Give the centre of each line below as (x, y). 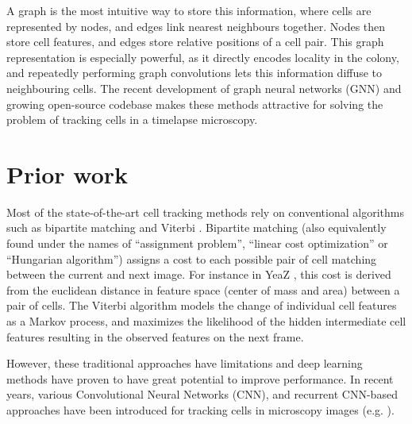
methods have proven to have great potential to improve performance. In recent (200, 378)
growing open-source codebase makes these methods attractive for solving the (195, 104)
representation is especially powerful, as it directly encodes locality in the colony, (203, 57)
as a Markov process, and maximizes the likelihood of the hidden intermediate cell (206, 321)
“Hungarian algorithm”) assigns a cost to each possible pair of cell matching (192, 258)
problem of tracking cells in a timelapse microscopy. (132, 119)
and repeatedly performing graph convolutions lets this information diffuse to (194, 73)
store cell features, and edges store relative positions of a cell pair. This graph (195, 42)
